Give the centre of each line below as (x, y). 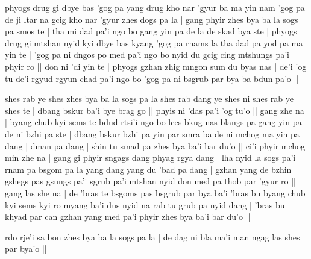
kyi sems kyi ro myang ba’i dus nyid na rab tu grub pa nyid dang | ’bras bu (145, 204)
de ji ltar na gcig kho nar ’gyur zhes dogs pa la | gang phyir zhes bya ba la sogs (152, 19)
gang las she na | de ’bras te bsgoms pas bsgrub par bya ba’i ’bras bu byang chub (155, 192)
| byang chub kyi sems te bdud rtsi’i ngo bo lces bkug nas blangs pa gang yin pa (153, 122)
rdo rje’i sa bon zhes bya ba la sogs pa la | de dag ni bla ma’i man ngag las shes (152, 236)
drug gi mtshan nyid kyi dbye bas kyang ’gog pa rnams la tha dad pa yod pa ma (154, 42)
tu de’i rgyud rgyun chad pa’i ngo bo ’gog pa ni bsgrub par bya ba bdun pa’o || (152, 78)
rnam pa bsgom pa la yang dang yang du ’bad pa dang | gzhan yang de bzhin (148, 169)
